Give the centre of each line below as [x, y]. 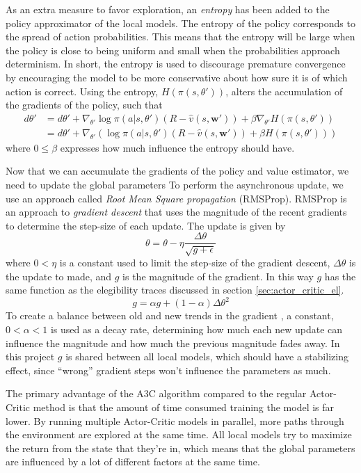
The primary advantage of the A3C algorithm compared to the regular [156, 393]
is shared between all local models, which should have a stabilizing [207, 356]
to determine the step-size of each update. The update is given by [146, 225]
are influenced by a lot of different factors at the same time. [133, 462]
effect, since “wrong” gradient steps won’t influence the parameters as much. [168, 370]
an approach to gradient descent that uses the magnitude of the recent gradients [176, 212]
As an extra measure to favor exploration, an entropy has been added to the [168, 9]
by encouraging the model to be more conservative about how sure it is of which [177, 77]
